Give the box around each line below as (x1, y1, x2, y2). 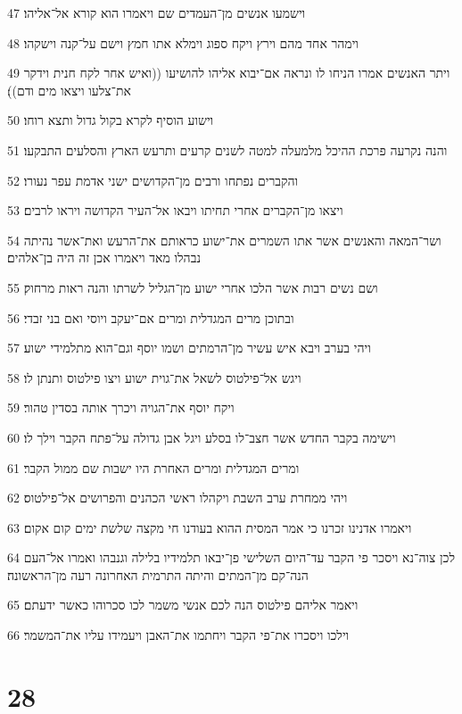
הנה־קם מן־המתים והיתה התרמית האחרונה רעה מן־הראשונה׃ (7, 565, 309, 584)
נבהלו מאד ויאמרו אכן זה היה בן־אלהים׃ (7, 248, 201, 267)
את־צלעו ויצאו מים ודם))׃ (7, 80, 131, 99)
